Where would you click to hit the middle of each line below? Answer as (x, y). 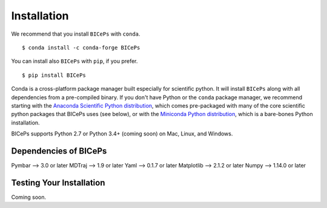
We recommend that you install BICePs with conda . (76, 34)
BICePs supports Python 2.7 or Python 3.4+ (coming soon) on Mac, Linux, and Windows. (122, 134)
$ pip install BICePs (54, 75)
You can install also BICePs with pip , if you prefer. (74, 61)
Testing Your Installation (58, 182)
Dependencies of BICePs (59, 151)
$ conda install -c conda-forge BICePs (81, 47)
